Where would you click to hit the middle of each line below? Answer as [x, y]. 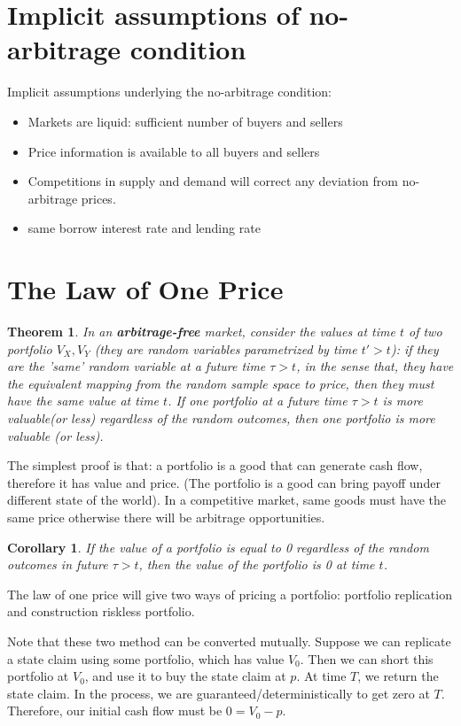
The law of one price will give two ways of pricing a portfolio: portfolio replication [230, 594]
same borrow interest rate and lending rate [144, 228]
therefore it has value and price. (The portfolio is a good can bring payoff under [224, 482]
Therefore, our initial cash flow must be [115, 711]
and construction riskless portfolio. [101, 611]
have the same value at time [83, 401]
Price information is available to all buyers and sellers [174, 151]
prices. [98, 198]
